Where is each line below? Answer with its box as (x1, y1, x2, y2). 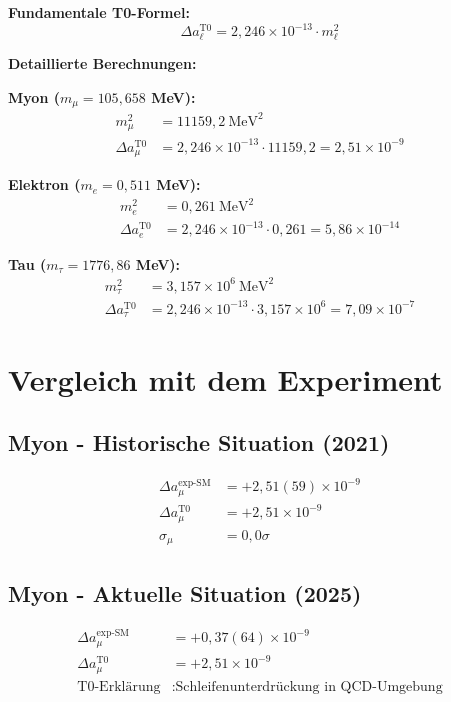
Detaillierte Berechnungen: (8, 53, 197, 74)
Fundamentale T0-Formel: (8, 2, 190, 22)
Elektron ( (8, 174, 81, 195)
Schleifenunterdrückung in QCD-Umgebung (175, 679, 443, 694)
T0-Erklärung (77, 679, 161, 694)
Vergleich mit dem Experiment (8, 358, 443, 399)
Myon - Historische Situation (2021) (8, 427, 390, 458)
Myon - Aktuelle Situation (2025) (8, 577, 362, 608)
